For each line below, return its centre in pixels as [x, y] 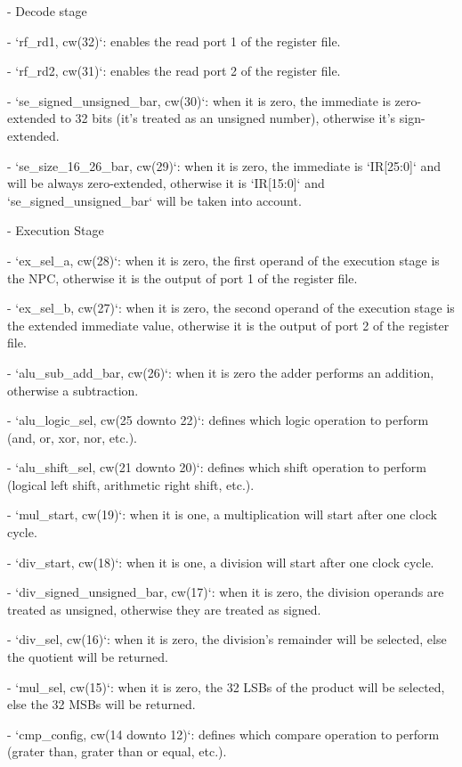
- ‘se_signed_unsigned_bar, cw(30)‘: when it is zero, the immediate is [199, 100]
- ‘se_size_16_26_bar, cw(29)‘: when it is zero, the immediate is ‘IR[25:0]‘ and [224, 165]
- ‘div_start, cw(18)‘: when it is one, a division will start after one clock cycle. [221, 562]
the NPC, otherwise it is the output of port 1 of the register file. [182, 277]
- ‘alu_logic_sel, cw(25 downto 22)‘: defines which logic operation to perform [218, 420]
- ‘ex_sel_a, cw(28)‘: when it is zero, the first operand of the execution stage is [223, 260]
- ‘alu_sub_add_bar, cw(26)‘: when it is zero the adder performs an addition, [221, 372]
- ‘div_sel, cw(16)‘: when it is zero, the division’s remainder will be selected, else [227, 639]
